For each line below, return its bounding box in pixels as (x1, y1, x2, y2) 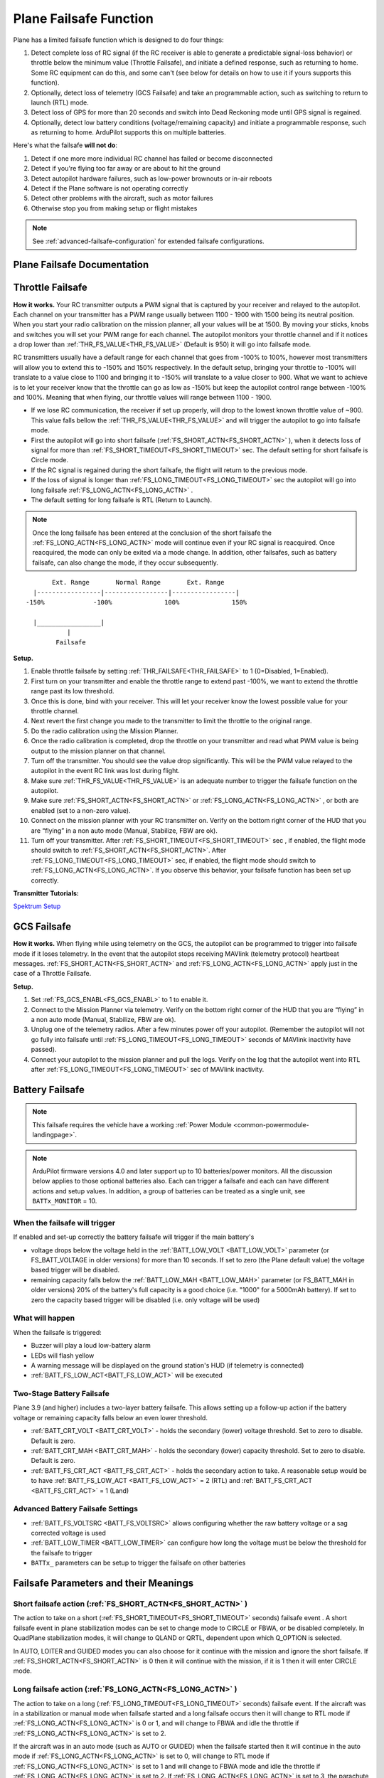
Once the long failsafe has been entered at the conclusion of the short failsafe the (32, 528, 272, 537)
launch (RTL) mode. (31, 98, 89, 107)
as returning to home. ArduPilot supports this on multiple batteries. (31, 128, 227, 137)
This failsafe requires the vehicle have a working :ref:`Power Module (32, 1120, 232, 1129)
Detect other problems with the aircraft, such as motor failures (31, 194, 213, 203)
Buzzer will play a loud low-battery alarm (31, 1341, 151, 1350)
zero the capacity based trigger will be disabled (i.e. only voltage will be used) (31, 1295, 260, 1304)
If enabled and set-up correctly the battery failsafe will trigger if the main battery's (13, 1233, 255, 1241)
